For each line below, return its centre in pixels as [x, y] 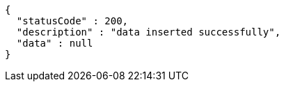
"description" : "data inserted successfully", [149, 32]
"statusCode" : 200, [72, 21]
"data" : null [55, 43]
